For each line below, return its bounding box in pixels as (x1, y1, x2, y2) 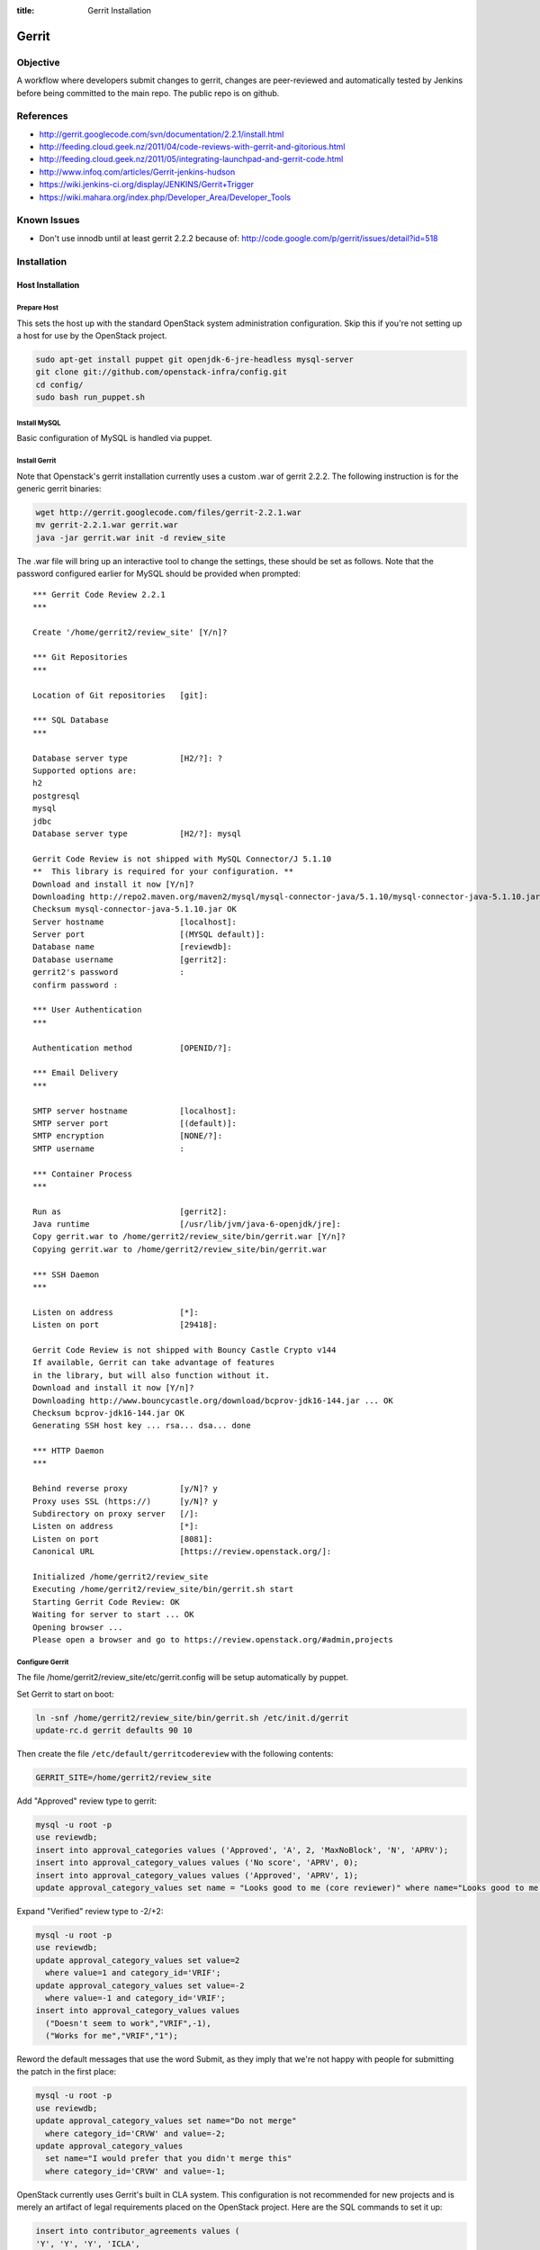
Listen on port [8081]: (32, 1534, 213, 1543)
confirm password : (32, 979, 119, 990)
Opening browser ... (32, 1622, 123, 1633)
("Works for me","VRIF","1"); (45, 2030, 179, 2041)
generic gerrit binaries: (16, 483, 102, 494)
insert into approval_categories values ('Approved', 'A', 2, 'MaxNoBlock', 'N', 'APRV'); (35, 1845, 449, 1855)
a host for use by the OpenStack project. (16, 330, 167, 341)
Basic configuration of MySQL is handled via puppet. (16, 433, 212, 444)
